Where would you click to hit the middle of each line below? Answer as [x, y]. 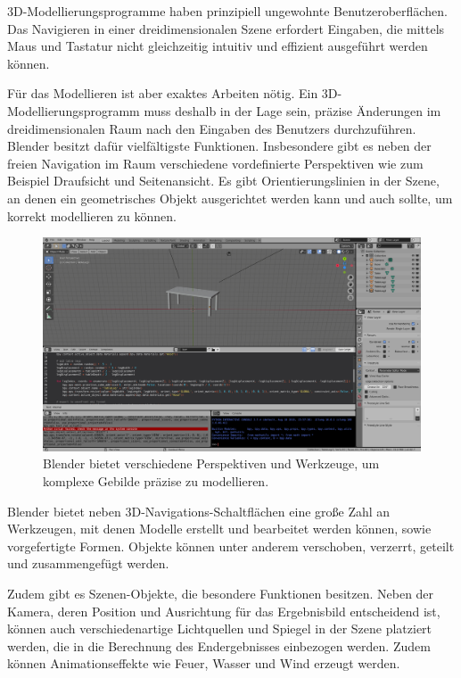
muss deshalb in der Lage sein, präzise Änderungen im [292, 110]
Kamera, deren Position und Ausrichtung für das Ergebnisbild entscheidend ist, [224, 611]
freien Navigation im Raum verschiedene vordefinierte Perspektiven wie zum [215, 163]
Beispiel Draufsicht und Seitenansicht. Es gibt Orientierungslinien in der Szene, [223, 181]
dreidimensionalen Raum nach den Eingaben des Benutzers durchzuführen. [212, 128]
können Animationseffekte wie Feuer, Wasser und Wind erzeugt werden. [204, 663]
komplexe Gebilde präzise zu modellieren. [156, 481]
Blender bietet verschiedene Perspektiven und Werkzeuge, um [211, 463]
